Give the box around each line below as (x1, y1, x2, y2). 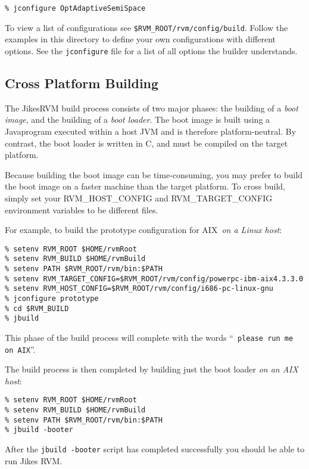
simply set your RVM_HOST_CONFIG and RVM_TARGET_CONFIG (5, 191, 273, 204)
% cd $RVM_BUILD (5, 304, 69, 313)
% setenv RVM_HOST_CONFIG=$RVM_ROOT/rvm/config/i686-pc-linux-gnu (5, 284, 274, 293)
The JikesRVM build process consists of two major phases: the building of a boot (5, 101, 298, 114)
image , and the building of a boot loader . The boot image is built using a (5, 113, 270, 126)
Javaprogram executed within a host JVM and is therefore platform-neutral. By (5, 125, 296, 137)
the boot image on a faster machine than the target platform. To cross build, (5, 180, 285, 192)
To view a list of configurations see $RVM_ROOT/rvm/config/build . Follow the (5, 21, 288, 33)
